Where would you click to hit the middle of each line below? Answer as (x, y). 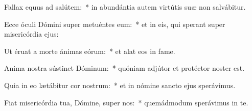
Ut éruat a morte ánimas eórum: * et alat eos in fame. (90, 51)
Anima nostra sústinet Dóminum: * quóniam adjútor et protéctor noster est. (124, 68)
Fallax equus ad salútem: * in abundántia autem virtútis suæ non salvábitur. (125, 7)
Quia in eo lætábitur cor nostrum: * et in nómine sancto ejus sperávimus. (120, 85)
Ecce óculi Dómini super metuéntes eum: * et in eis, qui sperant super (115, 24)
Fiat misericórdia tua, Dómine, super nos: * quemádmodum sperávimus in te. (126, 102)
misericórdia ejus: (31, 34)
